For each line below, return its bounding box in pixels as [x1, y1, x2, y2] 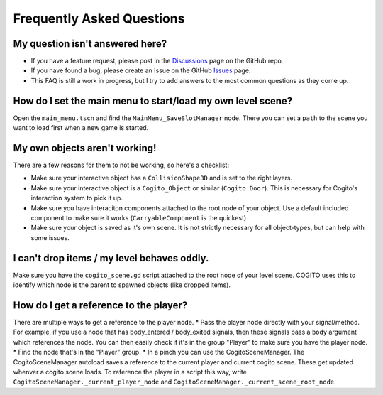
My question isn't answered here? [13, 38, 167, 50]
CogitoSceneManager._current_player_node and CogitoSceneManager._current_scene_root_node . [13, 377, 336, 386]
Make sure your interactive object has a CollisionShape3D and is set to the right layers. [30, 174, 293, 183]
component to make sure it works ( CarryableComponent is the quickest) [30, 214, 247, 222]
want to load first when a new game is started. [13, 124, 149, 132]
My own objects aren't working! [13, 142, 157, 154]
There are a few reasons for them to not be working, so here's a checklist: [13, 161, 230, 170]
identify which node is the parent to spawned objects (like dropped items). [13, 281, 231, 289]
